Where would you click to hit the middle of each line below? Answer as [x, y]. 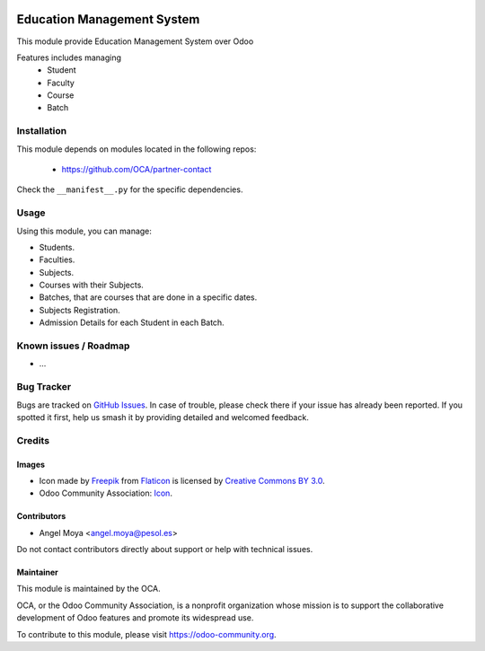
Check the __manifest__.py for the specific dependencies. [130, 189]
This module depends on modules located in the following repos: [137, 149]
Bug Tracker [44, 387]
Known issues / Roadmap [73, 346]
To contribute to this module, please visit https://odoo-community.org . [147, 634]
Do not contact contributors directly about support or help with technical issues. [165, 550]
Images [31, 464]
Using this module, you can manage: [84, 231]
